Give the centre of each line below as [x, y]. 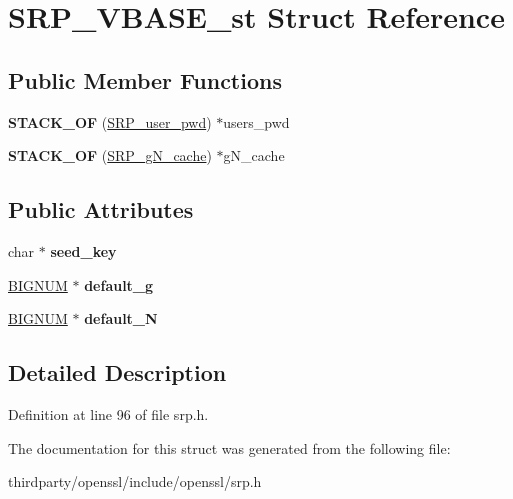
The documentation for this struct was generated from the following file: [229, 447]
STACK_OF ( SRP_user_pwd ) [110, 121]
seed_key [83, 250]
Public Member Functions [145, 79]
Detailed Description [117, 372]
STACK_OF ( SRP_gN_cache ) [110, 155]
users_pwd [256, 121]
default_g [119, 284]
